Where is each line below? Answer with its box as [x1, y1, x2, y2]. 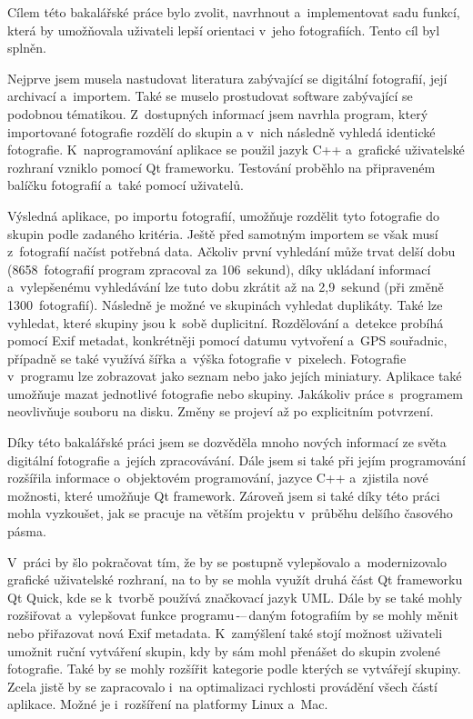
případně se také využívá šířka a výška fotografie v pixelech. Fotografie [7, 348, 407, 367]
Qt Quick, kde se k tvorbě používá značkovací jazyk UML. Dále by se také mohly [7, 587, 463, 606]
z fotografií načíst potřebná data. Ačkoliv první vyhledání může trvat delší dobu [7, 242, 456, 261]
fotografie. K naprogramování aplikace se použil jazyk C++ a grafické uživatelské [7, 140, 465, 159]
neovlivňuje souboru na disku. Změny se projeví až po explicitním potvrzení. [7, 402, 434, 421]
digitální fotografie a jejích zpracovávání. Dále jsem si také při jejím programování [7, 450, 466, 469]
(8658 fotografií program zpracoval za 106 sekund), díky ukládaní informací [7, 259, 431, 278]
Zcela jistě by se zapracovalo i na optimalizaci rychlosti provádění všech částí [7, 676, 438, 695]
